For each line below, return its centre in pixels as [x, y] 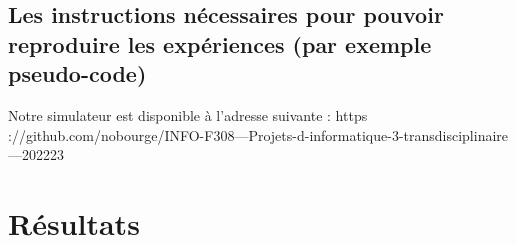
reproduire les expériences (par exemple [220, 43]
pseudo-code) [77, 73]
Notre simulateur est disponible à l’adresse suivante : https [188, 114]
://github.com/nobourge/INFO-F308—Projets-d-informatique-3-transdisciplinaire [258, 134]
